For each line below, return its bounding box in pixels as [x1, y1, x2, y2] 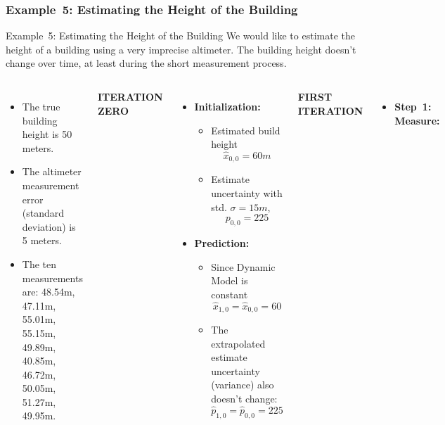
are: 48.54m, [22, 284, 75, 299]
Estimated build [211, 122, 280, 137]
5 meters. [22, 233, 62, 248]
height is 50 [22, 127, 72, 141]
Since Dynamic [211, 259, 276, 274]
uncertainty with [211, 186, 283, 201]
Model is [211, 273, 248, 288]
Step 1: [394, 99, 432, 113]
